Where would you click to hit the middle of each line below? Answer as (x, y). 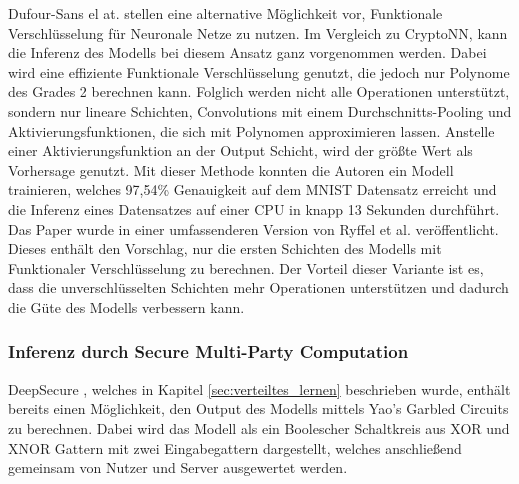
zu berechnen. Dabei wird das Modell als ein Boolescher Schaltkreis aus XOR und (259, 427)
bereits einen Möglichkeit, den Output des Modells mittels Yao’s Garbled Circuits (258, 408)
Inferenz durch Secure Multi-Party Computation (208, 351)
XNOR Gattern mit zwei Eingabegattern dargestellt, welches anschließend (235, 447)
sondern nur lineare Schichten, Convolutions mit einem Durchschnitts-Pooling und (260, 110)
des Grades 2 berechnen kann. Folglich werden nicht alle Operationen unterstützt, (259, 91)
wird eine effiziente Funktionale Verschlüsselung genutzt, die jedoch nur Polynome (259, 71)
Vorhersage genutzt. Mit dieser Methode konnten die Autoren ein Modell (231, 169)
